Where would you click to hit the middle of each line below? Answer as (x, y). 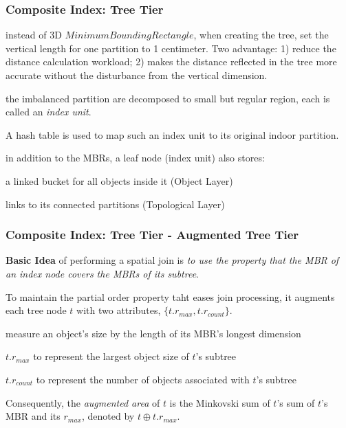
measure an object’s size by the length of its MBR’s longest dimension (153, 333)
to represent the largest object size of (111, 356)
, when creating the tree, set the (261, 35)
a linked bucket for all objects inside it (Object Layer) (119, 180)
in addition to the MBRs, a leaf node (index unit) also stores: (135, 158)
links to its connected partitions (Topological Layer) (115, 204)
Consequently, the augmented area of (83, 402)
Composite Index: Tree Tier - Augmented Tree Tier (152, 235)
